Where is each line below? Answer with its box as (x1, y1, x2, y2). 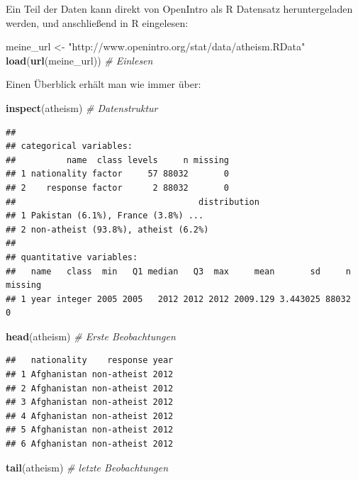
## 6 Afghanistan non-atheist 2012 (6, 439, 174, 450)
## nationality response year (6, 355, 174, 366)
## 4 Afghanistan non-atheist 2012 (6, 411, 174, 421)
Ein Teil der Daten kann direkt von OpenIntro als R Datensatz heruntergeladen (6, 1, 353, 16)
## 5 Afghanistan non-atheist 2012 (6, 425, 174, 435)
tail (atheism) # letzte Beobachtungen (6, 459, 169, 474)
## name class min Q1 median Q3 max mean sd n (6, 266, 351, 277)
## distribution (6, 196, 259, 207)
